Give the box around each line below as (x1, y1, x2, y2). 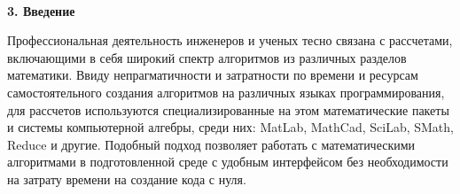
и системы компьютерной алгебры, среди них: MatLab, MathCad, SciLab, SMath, (7, 118, 454, 136)
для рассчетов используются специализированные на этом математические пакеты (7, 100, 449, 119)
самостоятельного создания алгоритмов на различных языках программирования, (7, 82, 445, 101)
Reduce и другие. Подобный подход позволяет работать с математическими (7, 135, 416, 153)
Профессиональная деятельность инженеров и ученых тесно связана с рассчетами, (7, 31, 453, 50)
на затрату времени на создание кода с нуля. (7, 169, 246, 188)
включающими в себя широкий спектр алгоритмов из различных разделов (7, 48, 407, 66)
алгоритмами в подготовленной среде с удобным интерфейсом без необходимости (7, 152, 448, 171)
